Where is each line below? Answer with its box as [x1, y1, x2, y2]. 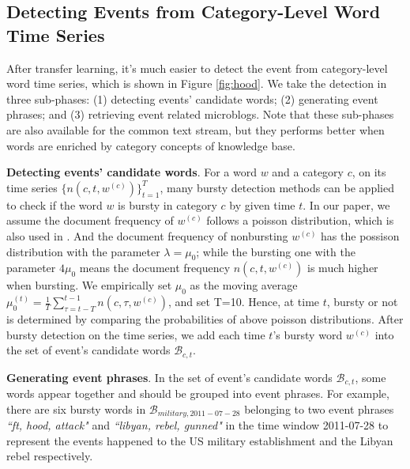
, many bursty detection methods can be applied [160, 179, 394, 195]
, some [355, 369, 386, 385]
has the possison [321, 227, 400, 244]
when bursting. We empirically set [6, 277, 172, 293]
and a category [272, 164, 344, 180]
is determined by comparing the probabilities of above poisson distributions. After [6, 311, 404, 327]
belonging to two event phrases [244, 400, 394, 417]
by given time [229, 196, 295, 213]
